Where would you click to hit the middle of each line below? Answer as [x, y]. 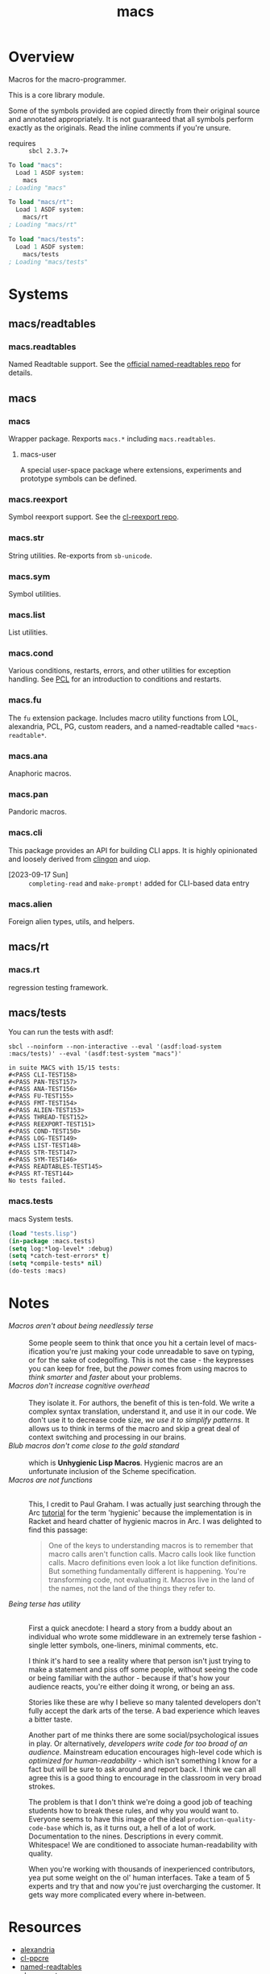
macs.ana [28, 756]
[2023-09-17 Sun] [38, 874]
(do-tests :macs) [37, 1271]
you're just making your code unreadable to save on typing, [156, 1351]
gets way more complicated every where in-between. [117, 1894]
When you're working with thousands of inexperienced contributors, [142, 1868]
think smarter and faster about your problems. [105, 1376]
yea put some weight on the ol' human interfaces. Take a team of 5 [139, 1877]
